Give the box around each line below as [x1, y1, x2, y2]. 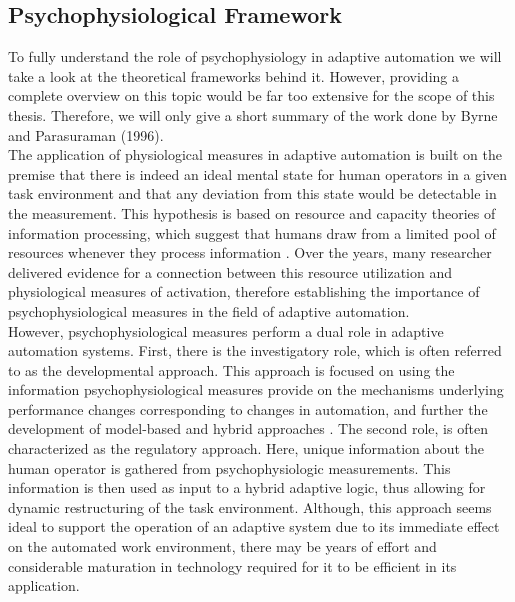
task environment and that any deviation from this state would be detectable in [8, 183, 497, 204]
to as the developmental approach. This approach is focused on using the [8, 359, 455, 380]
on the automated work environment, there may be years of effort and [8, 536, 437, 557]
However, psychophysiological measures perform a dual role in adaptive [8, 320, 444, 341]
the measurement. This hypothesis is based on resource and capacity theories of [8, 202, 496, 223]
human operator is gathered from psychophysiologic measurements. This [8, 457, 451, 478]
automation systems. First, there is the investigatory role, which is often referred [8, 340, 502, 361]
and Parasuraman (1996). [8, 124, 164, 145]
